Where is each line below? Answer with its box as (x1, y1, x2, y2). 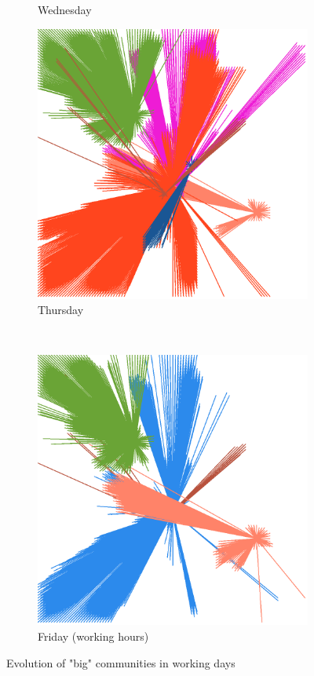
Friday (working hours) (38, 627, 149, 644)
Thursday (38, 301, 84, 318)
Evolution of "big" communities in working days (6, 654, 235, 671)
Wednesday (38, 2, 92, 17)
